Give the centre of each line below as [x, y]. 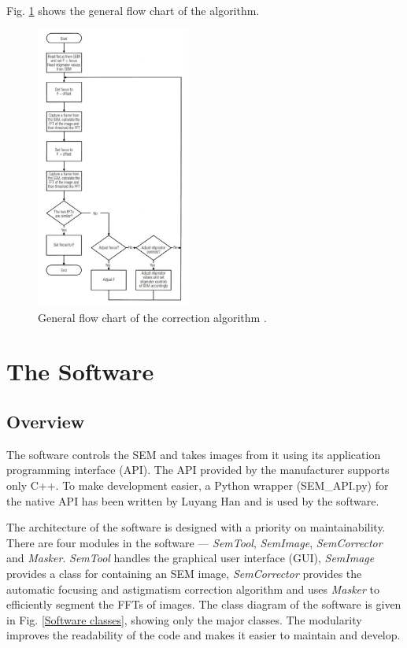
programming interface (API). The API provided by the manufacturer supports [198, 470]
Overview [46, 421]
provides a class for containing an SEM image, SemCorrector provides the [184, 573]
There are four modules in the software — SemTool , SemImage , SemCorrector [194, 542]
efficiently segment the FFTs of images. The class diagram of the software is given [204, 604]
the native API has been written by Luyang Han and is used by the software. [193, 500]
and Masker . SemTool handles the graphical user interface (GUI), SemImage [191, 558]
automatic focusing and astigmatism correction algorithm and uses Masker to [193, 589]
